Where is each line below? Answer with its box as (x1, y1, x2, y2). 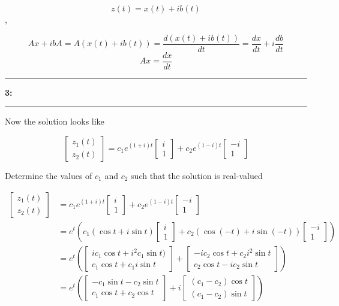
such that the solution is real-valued (131, 169, 263, 181)
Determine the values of (5, 169, 92, 181)
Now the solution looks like (5, 115, 104, 128)
